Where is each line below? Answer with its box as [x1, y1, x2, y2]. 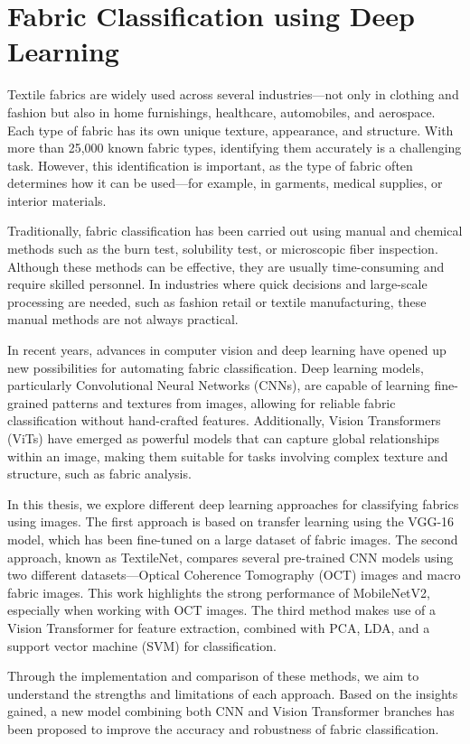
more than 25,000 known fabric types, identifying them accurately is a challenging [7, 138, 462, 157]
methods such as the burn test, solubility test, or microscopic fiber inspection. [7, 239, 438, 258]
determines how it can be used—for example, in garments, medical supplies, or [7, 173, 443, 192]
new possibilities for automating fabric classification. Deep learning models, [7, 358, 424, 377]
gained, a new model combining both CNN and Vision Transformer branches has [7, 702, 455, 721]
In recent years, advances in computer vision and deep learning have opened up [7, 340, 446, 359]
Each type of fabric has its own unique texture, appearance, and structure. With [7, 120, 454, 139]
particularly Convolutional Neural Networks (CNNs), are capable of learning [7, 376, 430, 395]
